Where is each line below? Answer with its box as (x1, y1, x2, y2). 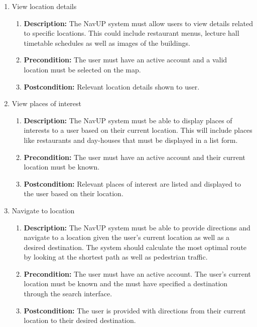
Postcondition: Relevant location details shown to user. (24, 81, 200, 92)
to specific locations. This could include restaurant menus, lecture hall (24, 28, 239, 38)
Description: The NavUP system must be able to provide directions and (24, 222, 250, 232)
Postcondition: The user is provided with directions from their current (24, 305, 246, 315)
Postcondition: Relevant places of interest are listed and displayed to (24, 178, 241, 189)
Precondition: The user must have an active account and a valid (24, 54, 227, 65)
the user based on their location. (24, 188, 123, 199)
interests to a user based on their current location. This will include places (24, 125, 252, 135)
